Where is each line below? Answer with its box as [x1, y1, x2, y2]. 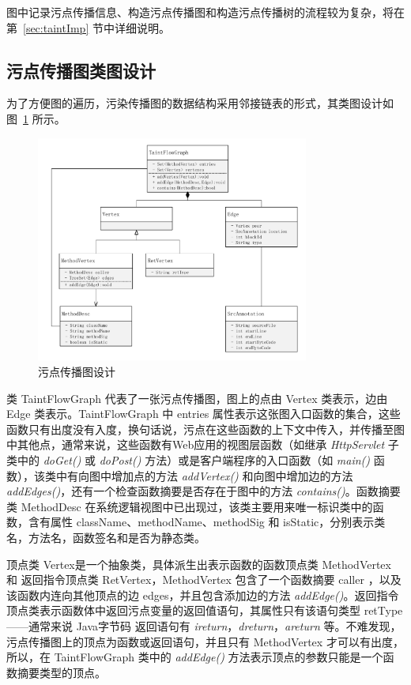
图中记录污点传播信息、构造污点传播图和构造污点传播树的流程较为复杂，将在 [6, 4, 405, 20]
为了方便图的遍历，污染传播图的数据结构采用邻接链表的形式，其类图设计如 [6, 95, 394, 111]
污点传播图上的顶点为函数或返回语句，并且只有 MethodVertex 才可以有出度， [6, 633, 404, 649]
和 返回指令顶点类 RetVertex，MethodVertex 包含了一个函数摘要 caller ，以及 [6, 571, 402, 588]
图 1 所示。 [6, 110, 66, 126]
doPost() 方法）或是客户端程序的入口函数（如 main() [99, 452, 371, 469]
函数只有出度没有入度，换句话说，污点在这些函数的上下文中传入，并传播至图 [6, 420, 405, 437]
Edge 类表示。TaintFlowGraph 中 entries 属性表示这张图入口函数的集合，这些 [6, 405, 401, 422]
